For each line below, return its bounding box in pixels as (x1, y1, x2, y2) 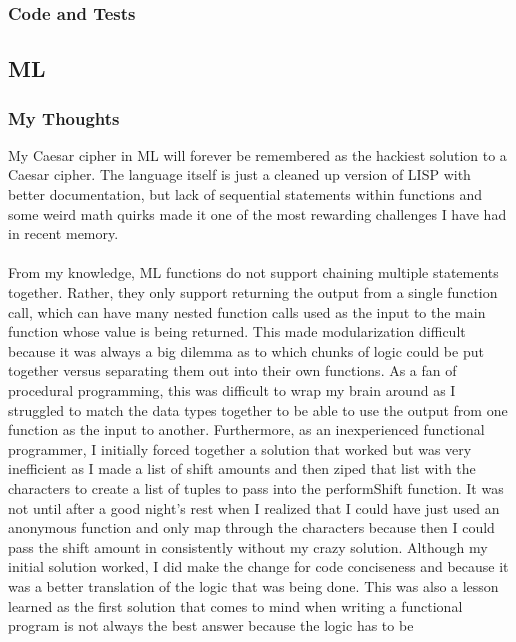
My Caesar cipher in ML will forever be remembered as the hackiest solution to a (8, 144, 507, 165)
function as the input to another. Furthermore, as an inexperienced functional (8, 419, 485, 440)
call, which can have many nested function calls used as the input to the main (8, 301, 486, 322)
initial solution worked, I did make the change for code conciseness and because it (8, 556, 509, 577)
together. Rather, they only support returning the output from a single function (8, 282, 498, 302)
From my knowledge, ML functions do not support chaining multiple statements (8, 262, 499, 283)
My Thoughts (8, 105, 120, 130)
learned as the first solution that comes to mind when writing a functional (8, 595, 463, 616)
